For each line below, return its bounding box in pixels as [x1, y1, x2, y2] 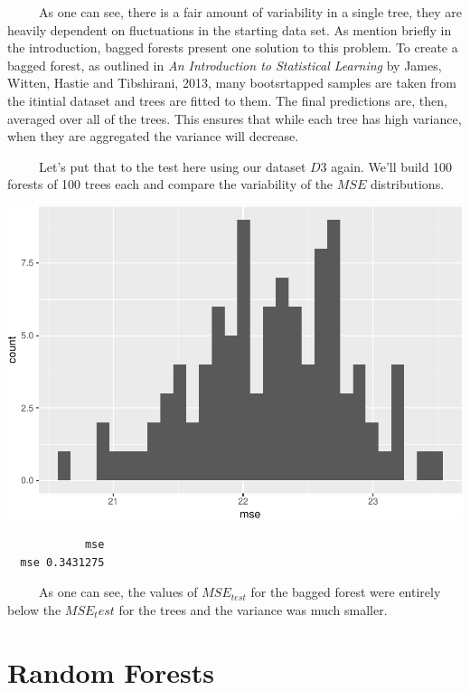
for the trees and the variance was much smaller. [118, 600, 388, 619]
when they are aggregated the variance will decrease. [7, 127, 299, 146]
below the [7, 600, 61, 619]
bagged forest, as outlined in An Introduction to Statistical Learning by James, [7, 55, 442, 74]
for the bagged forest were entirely [250, 582, 441, 601]
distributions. [370, 175, 445, 194]
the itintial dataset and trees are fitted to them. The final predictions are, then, [7, 90, 447, 109]
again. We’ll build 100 [331, 156, 453, 175]
